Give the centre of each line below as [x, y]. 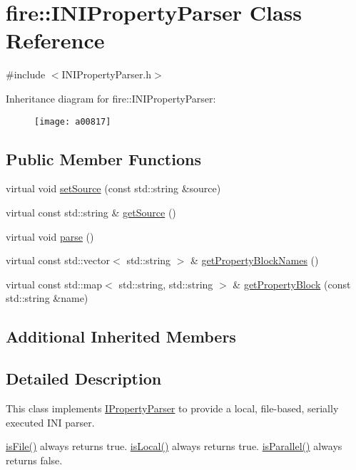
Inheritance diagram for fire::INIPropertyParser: [111, 98]
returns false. [34, 460]
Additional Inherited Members [121, 336]
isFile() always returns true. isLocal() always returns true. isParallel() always [174, 446]
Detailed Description [84, 378]
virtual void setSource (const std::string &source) [113, 188]
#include [26, 74]
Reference [55, 40]
